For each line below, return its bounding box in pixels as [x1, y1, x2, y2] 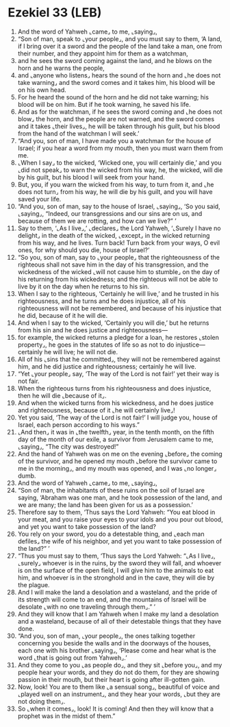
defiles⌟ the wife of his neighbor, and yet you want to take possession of [17, 537, 222, 545]
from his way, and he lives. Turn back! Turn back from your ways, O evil [17, 238, 220, 247]
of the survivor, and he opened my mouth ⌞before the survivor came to [17, 457, 218, 465]
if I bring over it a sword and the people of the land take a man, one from [17, 42, 222, 50]
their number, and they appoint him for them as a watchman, [17, 49, 189, 58]
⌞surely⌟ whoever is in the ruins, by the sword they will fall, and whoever [17, 558, 222, 567]
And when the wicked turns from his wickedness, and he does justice [17, 399, 214, 407]
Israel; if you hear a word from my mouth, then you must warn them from [17, 144, 223, 152]
